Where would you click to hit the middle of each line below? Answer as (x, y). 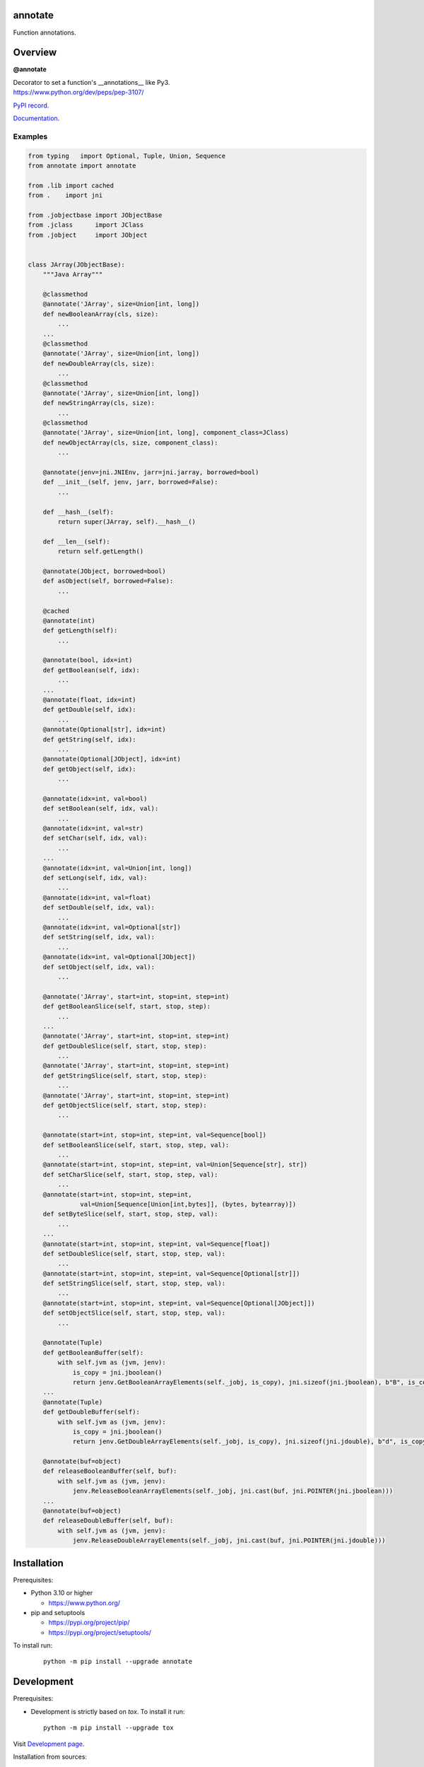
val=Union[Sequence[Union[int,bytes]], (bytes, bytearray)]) (188, 1204)
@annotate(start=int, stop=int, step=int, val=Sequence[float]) (157, 1244)
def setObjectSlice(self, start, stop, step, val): (134, 1313)
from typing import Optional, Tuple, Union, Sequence (127, 156)
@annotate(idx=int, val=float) (97, 897)
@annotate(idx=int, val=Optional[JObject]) (119, 957)
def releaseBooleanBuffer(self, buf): (110, 1471)
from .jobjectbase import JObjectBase (95, 215)
